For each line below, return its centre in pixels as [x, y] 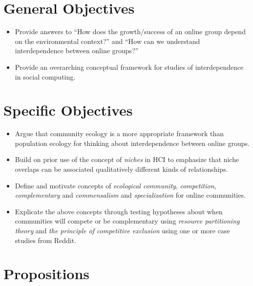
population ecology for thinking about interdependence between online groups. [132, 143]
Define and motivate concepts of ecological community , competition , [116, 185]
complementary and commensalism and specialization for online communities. [130, 195]
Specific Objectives [68, 110]
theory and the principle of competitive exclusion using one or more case [122, 230]
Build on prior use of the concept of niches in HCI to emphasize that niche [127, 159]
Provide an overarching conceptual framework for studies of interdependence [129, 67]
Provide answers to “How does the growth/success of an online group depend [130, 31]
